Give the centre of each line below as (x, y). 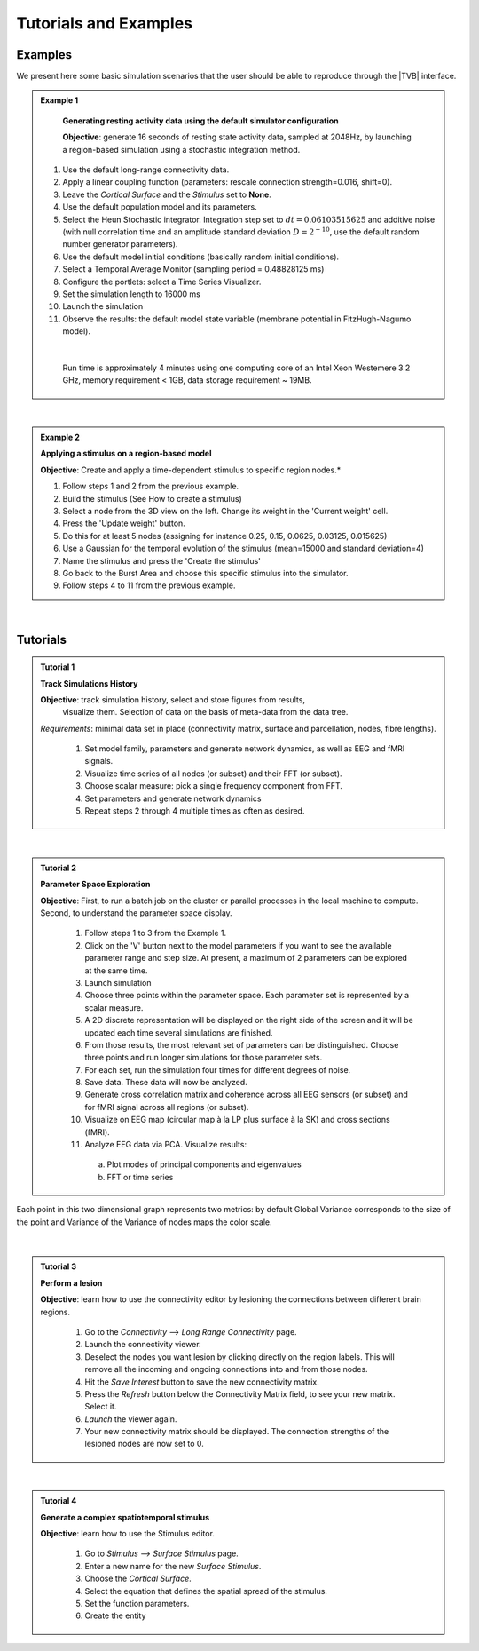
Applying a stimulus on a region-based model (126, 454)
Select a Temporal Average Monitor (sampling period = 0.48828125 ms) (193, 269)
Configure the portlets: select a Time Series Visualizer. (162, 282)
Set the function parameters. (137, 1603)
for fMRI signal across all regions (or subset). (167, 1107)
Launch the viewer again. (131, 1419)
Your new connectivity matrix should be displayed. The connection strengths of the (237, 1432)
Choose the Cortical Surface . (138, 1579)
